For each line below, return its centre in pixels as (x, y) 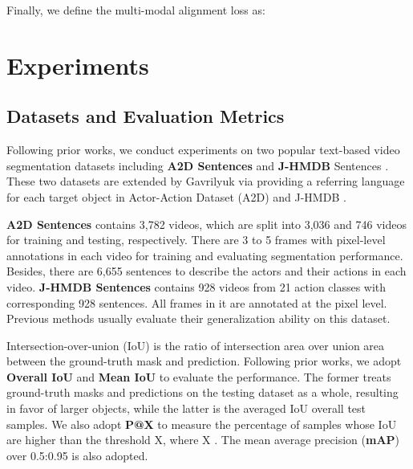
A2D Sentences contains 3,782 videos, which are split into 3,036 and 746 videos (206, 224)
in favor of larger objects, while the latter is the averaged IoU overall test (186, 408)
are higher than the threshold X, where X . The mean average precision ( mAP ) (203, 440)
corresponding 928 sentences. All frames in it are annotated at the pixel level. (197, 302)
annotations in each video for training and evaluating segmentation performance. (205, 255)
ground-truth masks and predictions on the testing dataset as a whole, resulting (202, 392)
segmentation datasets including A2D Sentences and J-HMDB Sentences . (198, 165)
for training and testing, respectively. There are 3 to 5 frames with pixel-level (196, 240)
